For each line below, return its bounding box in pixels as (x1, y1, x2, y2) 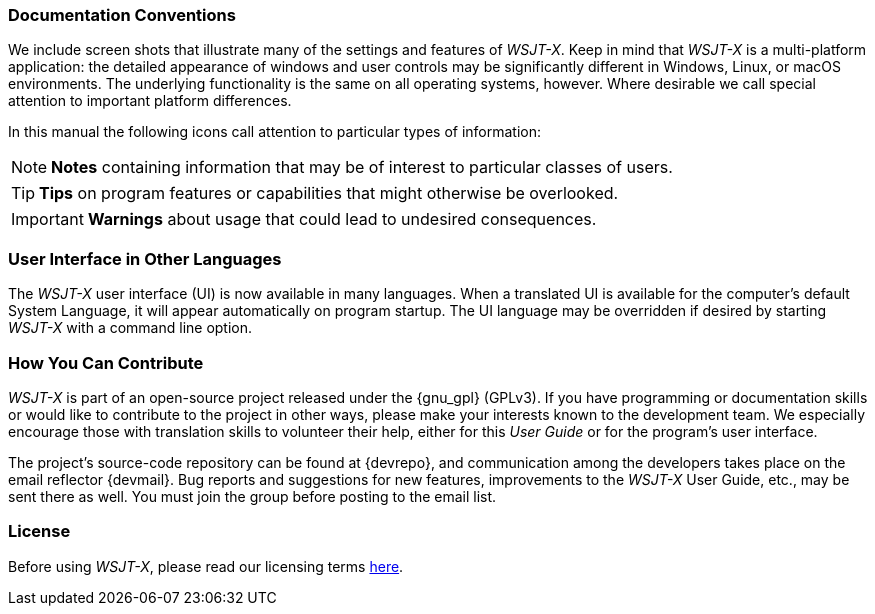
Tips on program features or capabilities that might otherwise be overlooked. (39, 183, 619, 204)
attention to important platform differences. (8, 92, 292, 110)
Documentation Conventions (8, 5, 236, 25)
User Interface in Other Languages (8, 248, 282, 269)
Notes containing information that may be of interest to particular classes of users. (51, 157, 673, 178)
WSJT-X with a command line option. (8, 319, 253, 337)
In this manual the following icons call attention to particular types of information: (8, 123, 542, 141)
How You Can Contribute (8, 352, 204, 373)
